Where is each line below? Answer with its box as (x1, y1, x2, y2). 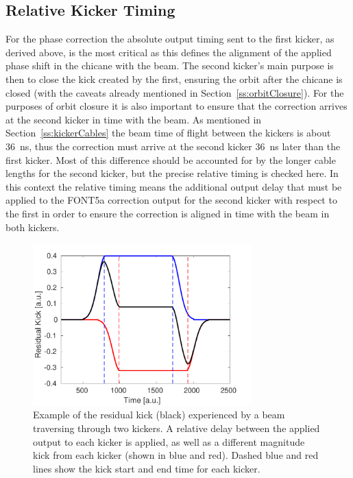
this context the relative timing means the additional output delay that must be (5, 179, 342, 193)
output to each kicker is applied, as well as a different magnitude (33, 434, 305, 449)
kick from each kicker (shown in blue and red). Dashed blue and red (33, 448, 319, 462)
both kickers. (5, 219, 60, 234)
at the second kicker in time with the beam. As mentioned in (5, 112, 262, 126)
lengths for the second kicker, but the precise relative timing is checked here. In (5, 166, 339, 180)
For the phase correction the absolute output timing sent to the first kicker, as (5, 32, 334, 46)
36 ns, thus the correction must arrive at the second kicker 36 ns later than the (5, 139, 341, 153)
